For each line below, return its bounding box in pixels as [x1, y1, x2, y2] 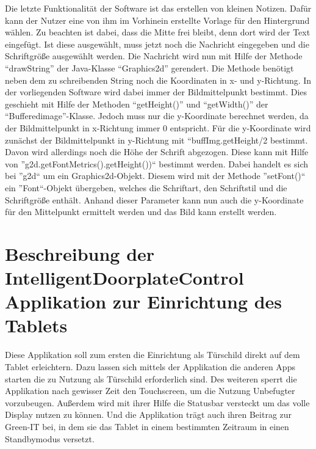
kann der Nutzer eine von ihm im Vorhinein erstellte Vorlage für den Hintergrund [5, 13, 310, 26]
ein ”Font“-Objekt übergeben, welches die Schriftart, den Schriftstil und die [5, 181, 287, 194]
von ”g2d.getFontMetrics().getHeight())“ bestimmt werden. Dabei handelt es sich [5, 157, 308, 170]
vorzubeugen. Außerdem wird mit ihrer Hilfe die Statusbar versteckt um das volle [5, 396, 310, 409]
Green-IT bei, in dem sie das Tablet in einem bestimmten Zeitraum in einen [5, 420, 289, 433]
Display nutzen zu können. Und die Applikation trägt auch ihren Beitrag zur [5, 408, 292, 421]
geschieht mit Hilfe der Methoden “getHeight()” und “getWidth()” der [5, 97, 268, 110]
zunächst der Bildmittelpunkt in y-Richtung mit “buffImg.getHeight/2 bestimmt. [5, 133, 308, 146]
